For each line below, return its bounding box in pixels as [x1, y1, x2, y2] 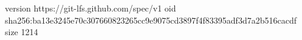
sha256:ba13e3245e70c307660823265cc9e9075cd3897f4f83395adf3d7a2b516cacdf [5, 13, 297, 26]
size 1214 [5, 25, 38, 38]
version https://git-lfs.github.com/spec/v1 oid [5, 2, 176, 14]
